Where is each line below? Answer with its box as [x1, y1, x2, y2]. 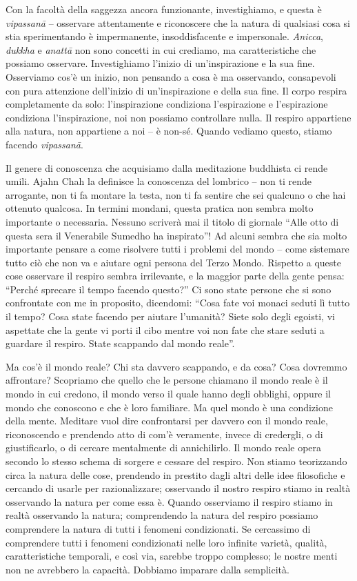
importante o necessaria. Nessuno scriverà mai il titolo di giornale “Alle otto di [6, 214, 339, 228]
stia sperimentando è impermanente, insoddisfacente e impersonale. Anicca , [6, 29, 323, 43]
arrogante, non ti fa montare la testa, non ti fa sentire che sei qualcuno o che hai [6, 187, 346, 201]
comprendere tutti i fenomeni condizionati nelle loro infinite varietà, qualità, [6, 535, 327, 549]
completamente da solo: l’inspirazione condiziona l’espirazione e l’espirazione [6, 97, 328, 111]
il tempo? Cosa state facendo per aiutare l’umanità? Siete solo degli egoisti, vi [6, 309, 335, 324]
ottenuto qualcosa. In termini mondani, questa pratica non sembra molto [6, 201, 314, 215]
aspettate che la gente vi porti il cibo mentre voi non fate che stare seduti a [6, 322, 325, 337]
